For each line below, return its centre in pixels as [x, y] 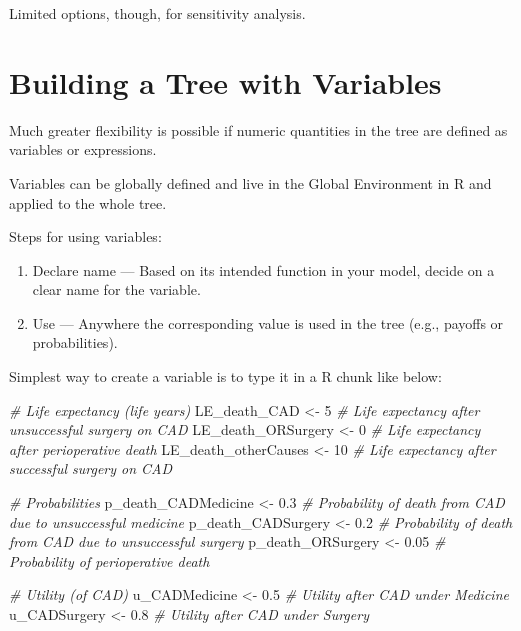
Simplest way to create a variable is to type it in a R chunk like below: [225, 376]
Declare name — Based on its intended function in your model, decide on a [263, 269]
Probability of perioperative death [109, 560]
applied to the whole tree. [88, 202]
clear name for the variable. [116, 289]
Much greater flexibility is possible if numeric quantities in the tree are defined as [258, 129]
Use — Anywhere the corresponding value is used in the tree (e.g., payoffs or [268, 322]
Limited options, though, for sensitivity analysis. [157, 13]
